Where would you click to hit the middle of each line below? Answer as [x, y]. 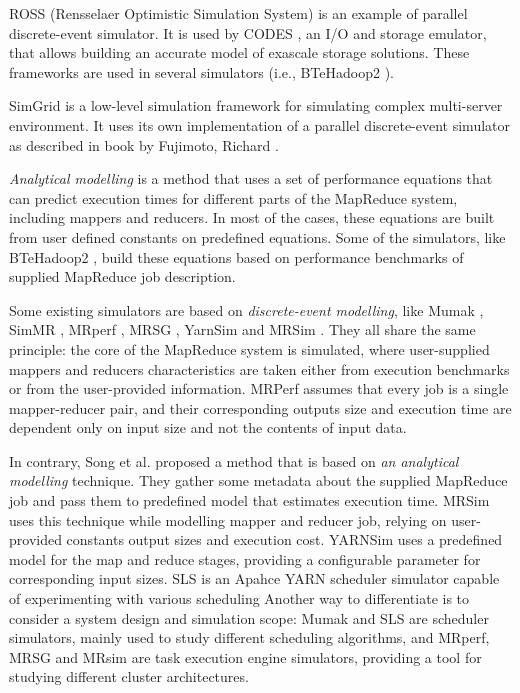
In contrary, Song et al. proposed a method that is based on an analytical [234, 460]
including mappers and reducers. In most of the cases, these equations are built [252, 217]
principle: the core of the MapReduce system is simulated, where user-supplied [249, 348]
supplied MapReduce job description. [122, 276]
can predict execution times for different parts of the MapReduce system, [233, 197]
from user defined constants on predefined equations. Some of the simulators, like [257, 236]
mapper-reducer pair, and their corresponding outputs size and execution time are [260, 407]
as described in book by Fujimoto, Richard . [144, 144]
